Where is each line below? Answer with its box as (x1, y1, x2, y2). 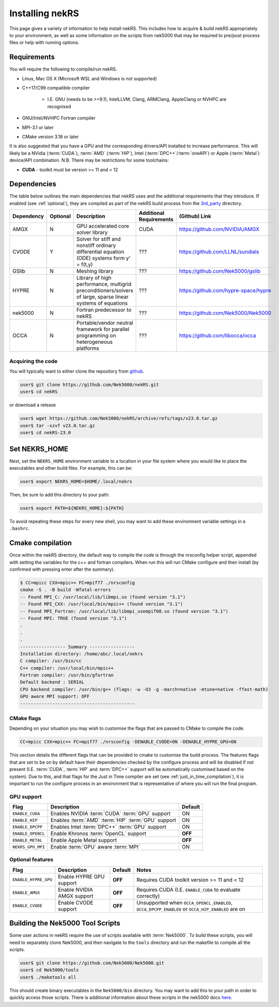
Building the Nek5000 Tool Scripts (9, 919, 121, 928)
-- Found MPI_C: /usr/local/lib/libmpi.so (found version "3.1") (20, 594, 186, 600)
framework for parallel (76, 326, 130, 333)
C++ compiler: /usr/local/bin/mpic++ (20, 665, 114, 671)
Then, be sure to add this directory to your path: (9, 492, 110, 498)
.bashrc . (9, 526, 30, 532)
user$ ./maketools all (20, 974, 76, 980)
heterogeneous (76, 338, 113, 345)
